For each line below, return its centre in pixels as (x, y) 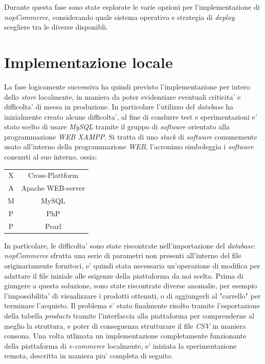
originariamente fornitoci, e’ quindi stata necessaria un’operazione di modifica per (132, 266)
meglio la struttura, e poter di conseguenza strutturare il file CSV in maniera (125, 325)
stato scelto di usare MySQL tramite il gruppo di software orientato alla (117, 127)
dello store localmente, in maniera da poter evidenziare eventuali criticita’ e (123, 96)
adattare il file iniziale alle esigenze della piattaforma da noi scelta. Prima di (124, 275)
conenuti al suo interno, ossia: (51, 157)
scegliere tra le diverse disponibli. (56, 27)
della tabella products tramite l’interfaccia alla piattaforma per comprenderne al (129, 316)
